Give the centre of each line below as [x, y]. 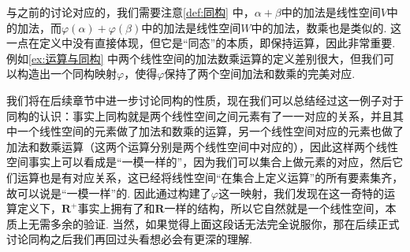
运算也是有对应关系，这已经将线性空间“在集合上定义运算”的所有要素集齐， [210, 177]
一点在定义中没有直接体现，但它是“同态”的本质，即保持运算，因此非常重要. [201, 43]
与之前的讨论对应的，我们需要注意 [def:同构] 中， [130, 12]
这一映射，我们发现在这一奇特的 [301, 193]
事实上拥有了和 [116, 208]
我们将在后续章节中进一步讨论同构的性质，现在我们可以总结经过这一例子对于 [205, 100]
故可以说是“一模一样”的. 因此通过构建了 [109, 193]
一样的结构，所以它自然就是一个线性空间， [275, 208]
